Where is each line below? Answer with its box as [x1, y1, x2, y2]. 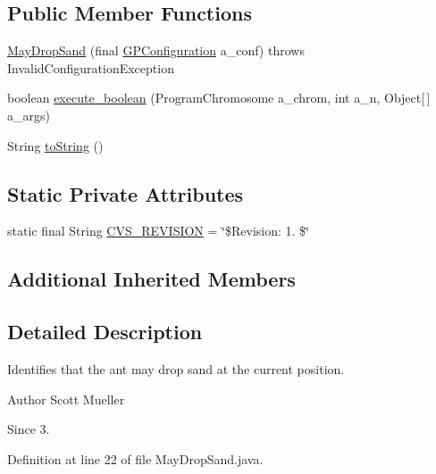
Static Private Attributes [7, 179, 244, 207]
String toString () [7, 136, 104, 154]
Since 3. [7, 420, 50, 438]
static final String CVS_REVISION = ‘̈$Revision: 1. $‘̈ [7, 221, 309, 240]
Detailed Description [7, 318, 203, 345]
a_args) [7, 105, 50, 124]
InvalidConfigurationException [7, 58, 174, 77]
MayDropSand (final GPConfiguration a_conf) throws [7, 41, 305, 60]
